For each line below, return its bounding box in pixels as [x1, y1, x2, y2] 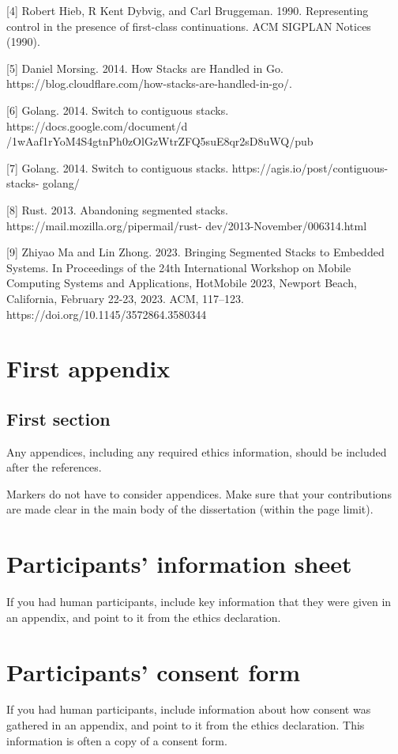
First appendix [6, 352, 171, 385]
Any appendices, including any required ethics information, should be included [6, 443, 387, 460]
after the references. [6, 459, 102, 476]
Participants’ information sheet [6, 548, 352, 580]
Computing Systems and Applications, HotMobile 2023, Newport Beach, [6, 275, 357, 291]
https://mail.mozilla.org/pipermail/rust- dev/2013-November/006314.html [6, 217, 367, 233]
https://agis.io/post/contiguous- [231, 159, 389, 176]
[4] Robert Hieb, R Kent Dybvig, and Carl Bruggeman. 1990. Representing [6, 2, 369, 18]
